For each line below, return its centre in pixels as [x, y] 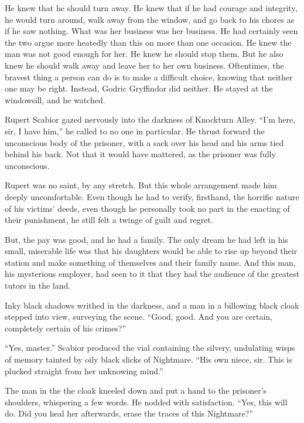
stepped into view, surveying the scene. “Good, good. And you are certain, [139, 317]
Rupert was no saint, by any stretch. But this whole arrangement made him [141, 185]
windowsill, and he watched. [55, 99]
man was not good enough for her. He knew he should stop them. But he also [144, 54]
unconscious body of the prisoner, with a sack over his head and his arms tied [144, 142]
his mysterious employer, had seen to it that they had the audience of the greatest [152, 274]
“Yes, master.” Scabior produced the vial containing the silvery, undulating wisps [150, 348]
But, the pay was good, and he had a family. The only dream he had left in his [146, 239]
